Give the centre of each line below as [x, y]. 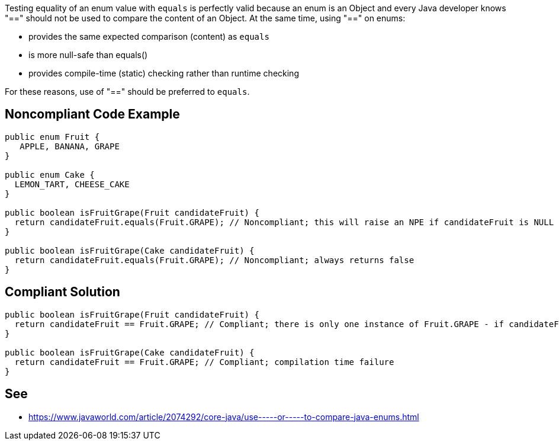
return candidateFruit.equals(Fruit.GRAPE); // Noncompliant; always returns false [214, 260]
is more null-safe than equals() [88, 55]
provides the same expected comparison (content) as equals [149, 36]
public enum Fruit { [52, 137]
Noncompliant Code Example [92, 114]
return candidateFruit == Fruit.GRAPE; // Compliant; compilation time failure [204, 362]
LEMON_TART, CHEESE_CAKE [72, 184]
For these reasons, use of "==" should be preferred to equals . [127, 92]
